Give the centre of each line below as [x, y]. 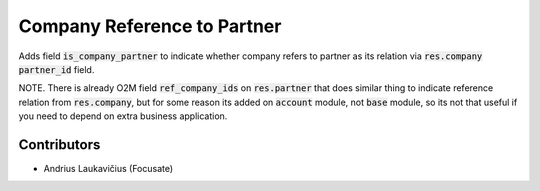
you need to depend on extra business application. [123, 116]
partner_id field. [56, 69]
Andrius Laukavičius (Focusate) [108, 169]
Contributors [59, 144]
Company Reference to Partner [150, 26]
